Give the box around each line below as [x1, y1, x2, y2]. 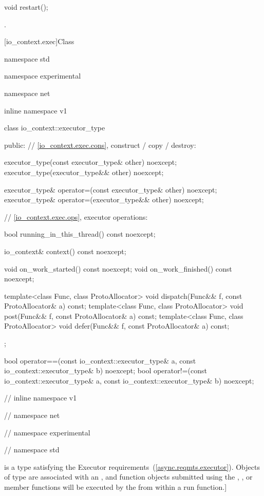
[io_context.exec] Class [4, 36, 74, 47]
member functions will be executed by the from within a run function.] [4, 482, 227, 492]
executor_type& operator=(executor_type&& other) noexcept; [4, 194, 204, 205]
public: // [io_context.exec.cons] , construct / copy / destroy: [4, 139, 196, 150]
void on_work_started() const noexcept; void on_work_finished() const [4, 263, 232, 274]
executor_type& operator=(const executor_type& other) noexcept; [4, 184, 217, 195]
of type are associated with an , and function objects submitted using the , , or [4, 471, 253, 482]
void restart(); [4, 2, 48, 12]
